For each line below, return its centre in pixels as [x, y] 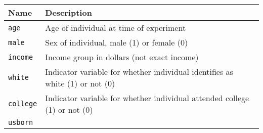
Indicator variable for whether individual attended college [147, 98]
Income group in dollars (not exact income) [122, 57]
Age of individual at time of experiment [116, 28]
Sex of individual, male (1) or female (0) [117, 42]
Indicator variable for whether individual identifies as [139, 72]
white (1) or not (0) [80, 83]
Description [69, 12]
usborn [21, 122]
